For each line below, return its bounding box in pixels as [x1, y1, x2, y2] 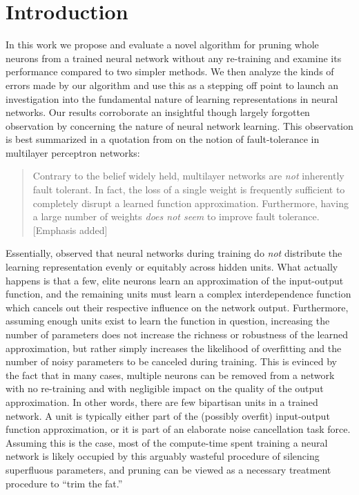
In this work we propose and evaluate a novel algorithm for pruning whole [6, 37, 319, 52]
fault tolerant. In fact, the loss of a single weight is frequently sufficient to [32, 182, 345, 197]
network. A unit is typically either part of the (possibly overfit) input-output [6, 408, 330, 423]
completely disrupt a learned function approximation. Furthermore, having [32, 195, 349, 210]
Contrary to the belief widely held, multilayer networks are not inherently [32, 168, 345, 183]
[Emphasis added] [32, 222, 108, 237]
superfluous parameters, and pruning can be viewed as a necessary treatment [6, 462, 331, 476]
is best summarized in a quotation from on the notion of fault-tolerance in [6, 132, 320, 146]
